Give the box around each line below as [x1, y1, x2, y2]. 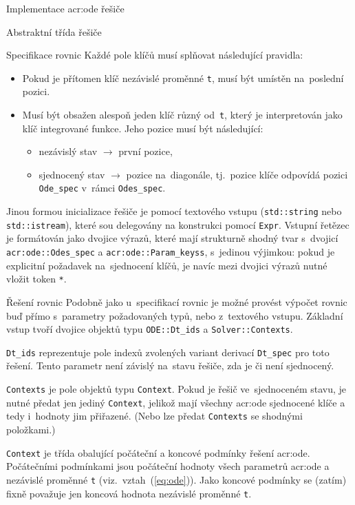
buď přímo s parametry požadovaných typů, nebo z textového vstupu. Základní [6, 308, 343, 322]
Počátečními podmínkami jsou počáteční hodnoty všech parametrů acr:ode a [6, 459, 330, 473]
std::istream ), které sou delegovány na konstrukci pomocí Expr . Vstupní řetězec [6, 217, 349, 231]
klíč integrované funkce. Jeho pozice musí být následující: [22, 121, 263, 135]
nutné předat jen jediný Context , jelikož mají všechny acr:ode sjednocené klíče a [6, 395, 345, 409]
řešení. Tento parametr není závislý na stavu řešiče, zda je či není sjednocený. [6, 358, 334, 373]
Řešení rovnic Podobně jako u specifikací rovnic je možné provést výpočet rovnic [6, 294, 347, 309]
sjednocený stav [39, 167, 105, 181]
